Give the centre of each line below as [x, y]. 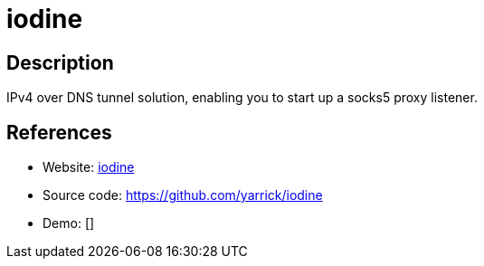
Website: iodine [89, 167]
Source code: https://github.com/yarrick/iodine [183, 195]
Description [60, 62]
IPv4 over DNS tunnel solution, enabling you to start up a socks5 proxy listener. [242, 98]
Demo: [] [69, 223]
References [59, 132]
